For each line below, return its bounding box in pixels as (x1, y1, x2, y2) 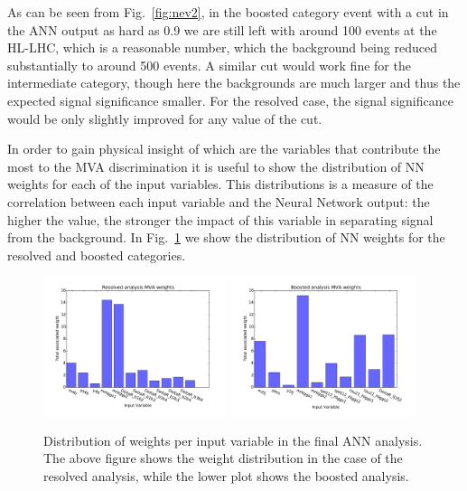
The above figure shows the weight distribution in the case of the (43, 449, 403, 467)
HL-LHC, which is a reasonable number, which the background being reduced (7, 38, 437, 57)
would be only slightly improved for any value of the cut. (7, 109, 322, 127)
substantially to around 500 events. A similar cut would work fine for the (7, 55, 411, 74)
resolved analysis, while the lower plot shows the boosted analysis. (43, 466, 409, 485)
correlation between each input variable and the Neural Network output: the (7, 192, 430, 211)
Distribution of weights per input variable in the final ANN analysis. (43, 430, 423, 449)
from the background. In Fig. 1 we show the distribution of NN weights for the (7, 228, 445, 247)
